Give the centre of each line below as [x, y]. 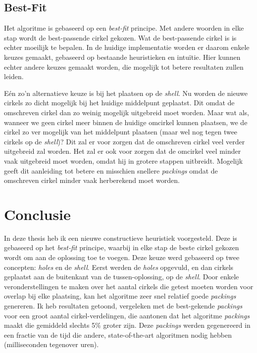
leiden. [14, 76]
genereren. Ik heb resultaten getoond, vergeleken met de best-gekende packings [123, 305]
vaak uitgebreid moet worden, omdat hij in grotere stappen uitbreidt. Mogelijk [124, 160]
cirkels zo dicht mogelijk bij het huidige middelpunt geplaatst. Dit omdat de [119, 103]
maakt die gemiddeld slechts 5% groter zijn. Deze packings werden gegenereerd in [127, 325]
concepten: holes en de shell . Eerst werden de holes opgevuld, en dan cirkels [119, 267]
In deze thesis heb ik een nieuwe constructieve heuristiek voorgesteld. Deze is [121, 238]
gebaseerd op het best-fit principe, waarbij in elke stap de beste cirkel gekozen [122, 247]
